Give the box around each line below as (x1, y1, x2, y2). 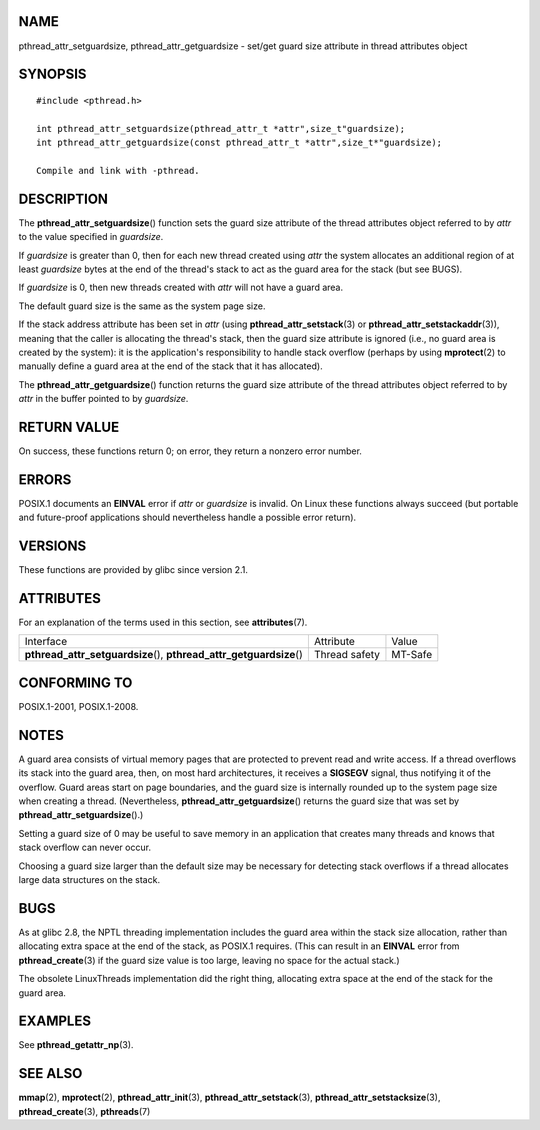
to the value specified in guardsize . (18, 231, 164, 243)
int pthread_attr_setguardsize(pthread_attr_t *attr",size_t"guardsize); (36, 123, 406, 134)
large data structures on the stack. (18, 874, 160, 886)
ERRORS (18, 471, 72, 488)
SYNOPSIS (18, 66, 87, 83)
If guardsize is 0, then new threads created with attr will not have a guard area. (18, 281, 344, 294)
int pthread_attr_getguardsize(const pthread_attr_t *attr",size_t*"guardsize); (36, 137, 443, 149)
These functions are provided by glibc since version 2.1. (18, 564, 249, 576)
